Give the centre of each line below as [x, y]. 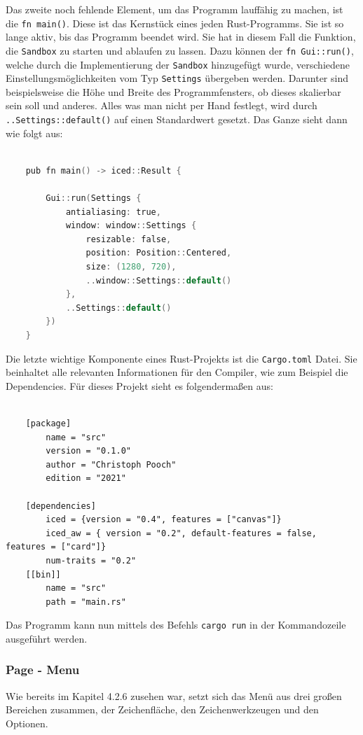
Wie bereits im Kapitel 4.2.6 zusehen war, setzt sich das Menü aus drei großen [174, 695]
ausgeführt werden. [47, 638]
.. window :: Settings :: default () [159, 280]
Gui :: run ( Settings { [94, 198]
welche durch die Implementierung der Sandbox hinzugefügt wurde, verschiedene [178, 64]
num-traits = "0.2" [91, 560]
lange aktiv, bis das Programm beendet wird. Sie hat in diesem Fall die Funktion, [181, 37]
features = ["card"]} [56, 547]
